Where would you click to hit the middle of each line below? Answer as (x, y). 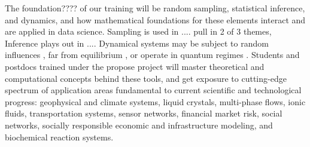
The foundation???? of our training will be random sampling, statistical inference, (155, 8)
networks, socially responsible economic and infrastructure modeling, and (139, 125)
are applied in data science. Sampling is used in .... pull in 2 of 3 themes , (138, 31)
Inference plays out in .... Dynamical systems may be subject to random (137, 43)
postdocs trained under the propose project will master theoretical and (135, 66)
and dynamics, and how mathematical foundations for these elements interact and (155, 19)
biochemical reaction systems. (59, 137)
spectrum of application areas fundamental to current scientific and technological (153, 90)
